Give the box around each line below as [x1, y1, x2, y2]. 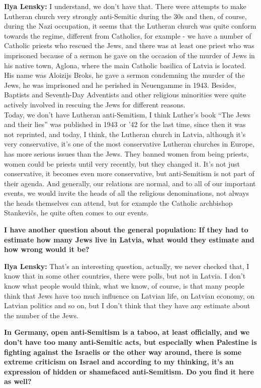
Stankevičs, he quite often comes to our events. [4, 207, 149, 218]
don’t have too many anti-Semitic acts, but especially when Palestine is [4, 337, 257, 347]
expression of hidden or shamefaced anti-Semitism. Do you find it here [4, 366, 254, 376]
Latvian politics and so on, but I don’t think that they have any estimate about [4, 300, 250, 311]
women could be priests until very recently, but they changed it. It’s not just [4, 158, 240, 169]
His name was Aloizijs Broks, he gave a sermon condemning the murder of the [4, 70, 245, 80]
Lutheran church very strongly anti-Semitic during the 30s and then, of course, [4, 11, 247, 21]
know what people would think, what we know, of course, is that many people [4, 281, 244, 291]
